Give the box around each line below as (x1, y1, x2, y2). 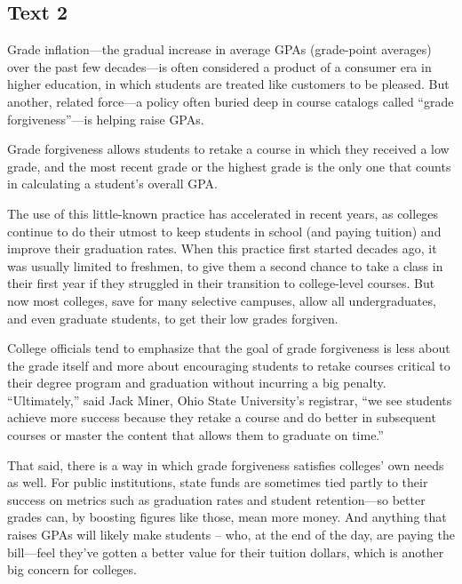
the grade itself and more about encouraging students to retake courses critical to (7, 356, 450, 374)
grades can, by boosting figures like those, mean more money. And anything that (7, 508, 447, 526)
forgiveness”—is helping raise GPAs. (7, 109, 204, 128)
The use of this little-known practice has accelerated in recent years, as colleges (7, 204, 439, 222)
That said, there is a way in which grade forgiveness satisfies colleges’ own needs (7, 455, 444, 474)
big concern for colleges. (7, 560, 137, 579)
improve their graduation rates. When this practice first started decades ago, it (7, 239, 437, 258)
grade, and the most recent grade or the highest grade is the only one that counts (7, 156, 451, 175)
